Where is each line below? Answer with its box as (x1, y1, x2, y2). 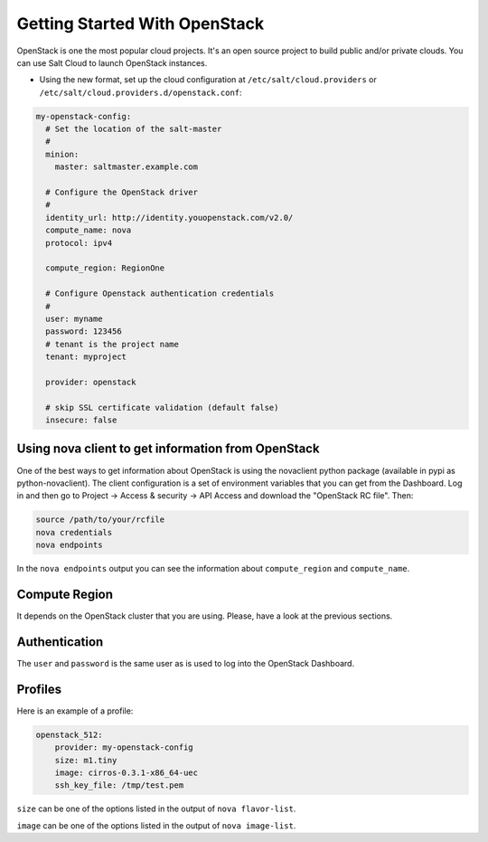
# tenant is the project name (45, 339, 180, 349)
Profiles (16, 681, 62, 696)
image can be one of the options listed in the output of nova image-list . (16, 819, 296, 831)
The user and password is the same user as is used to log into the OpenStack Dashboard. (16, 658, 355, 668)
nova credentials (35, 527, 113, 537)
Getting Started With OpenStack (16, 14, 265, 33)
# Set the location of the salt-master (45, 124, 222, 135)
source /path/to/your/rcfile (35, 515, 165, 525)
